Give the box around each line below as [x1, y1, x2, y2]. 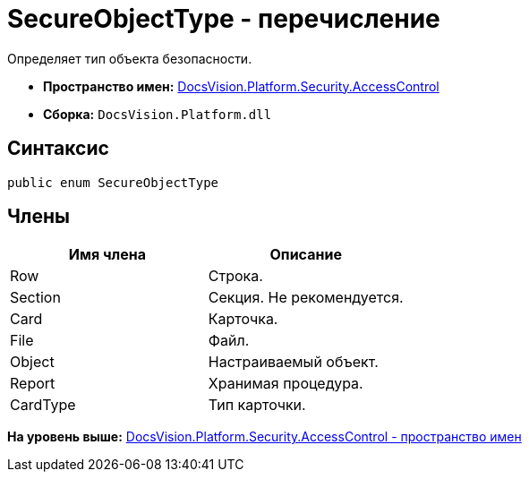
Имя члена [68, 245, 147, 264]
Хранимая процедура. [208, 374, 363, 393]
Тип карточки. [208, 396, 306, 415]
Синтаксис [7, 137, 109, 160]
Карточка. [208, 310, 278, 329]
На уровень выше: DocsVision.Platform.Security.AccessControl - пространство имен [7, 429, 522, 445]
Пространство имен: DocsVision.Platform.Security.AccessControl [43, 78, 439, 94]
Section [10, 288, 61, 307]
